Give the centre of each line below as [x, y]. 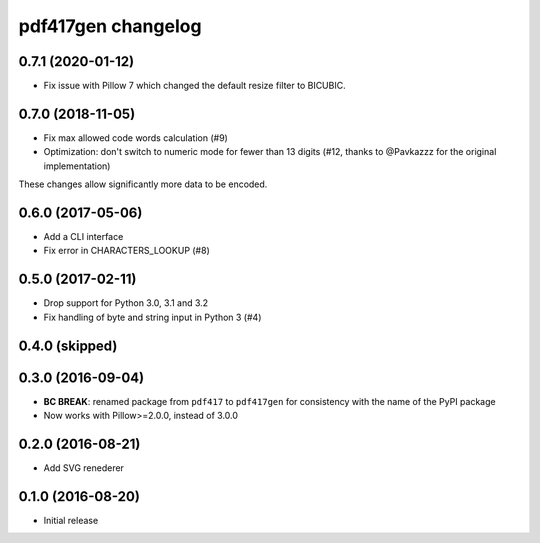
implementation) [77, 166]
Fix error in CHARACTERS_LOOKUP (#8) [126, 251]
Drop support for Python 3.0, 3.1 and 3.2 [126, 303]
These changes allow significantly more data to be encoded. [143, 184]
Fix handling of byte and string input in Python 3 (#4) [152, 317]
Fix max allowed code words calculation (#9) [136, 137]
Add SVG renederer [84, 467]
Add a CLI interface [83, 237]
